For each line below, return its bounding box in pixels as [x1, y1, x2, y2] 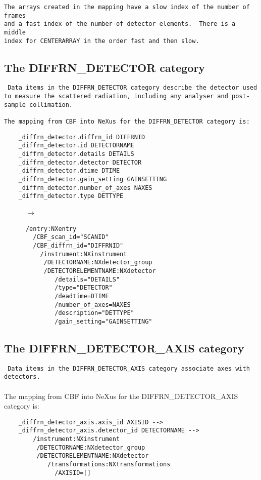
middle [4, 28, 26, 36]
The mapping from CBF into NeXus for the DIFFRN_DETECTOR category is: [4, 118, 250, 126]
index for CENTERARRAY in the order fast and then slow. [4, 37, 199, 45]
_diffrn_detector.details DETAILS [18, 150, 134, 158]
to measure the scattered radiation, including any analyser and [4, 93, 228, 100]
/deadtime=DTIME [55, 292, 109, 300]
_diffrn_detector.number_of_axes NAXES [18, 184, 152, 191]
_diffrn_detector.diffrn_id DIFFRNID [18, 133, 145, 141]
